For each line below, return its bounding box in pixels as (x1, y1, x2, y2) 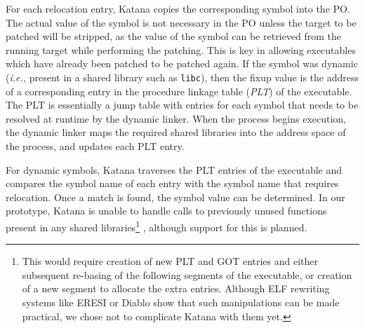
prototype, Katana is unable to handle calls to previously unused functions (6, 203, 327, 218)
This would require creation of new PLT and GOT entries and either (22, 254, 319, 268)
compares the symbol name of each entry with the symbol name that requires (6, 176, 339, 191)
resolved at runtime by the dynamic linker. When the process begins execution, (6, 111, 347, 125)
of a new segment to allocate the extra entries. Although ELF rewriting (22, 281, 330, 296)
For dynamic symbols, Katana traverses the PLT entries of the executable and (6, 162, 343, 177)
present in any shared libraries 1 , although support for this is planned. (6, 217, 307, 234)
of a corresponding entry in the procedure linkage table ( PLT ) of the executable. (6, 83, 352, 98)
